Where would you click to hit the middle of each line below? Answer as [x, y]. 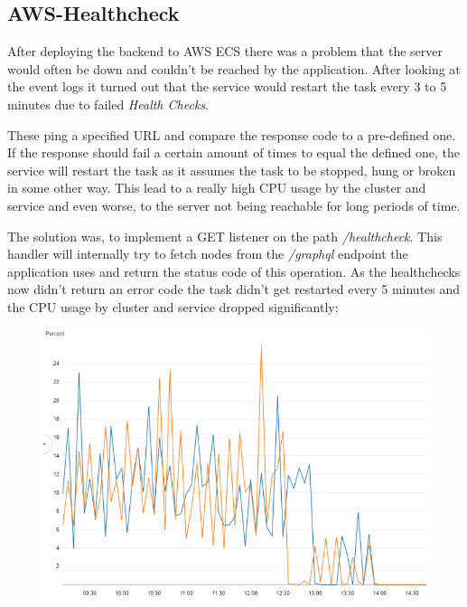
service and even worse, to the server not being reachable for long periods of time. [234, 205]
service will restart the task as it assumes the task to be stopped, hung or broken [232, 170]
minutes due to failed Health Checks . [108, 104]
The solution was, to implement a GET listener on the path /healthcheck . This [225, 236]
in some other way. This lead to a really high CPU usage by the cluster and [217, 188]
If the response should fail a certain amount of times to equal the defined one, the [233, 152]
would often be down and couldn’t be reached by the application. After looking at [234, 68]
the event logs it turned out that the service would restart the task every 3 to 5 [227, 86]
